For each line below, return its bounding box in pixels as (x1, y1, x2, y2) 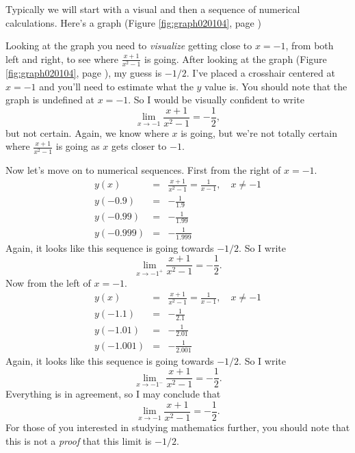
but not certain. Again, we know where (5, 125, 169, 140)
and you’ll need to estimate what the (39, 79, 194, 93)
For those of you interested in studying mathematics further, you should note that (5, 420, 350, 435)
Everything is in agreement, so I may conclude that (5, 387, 221, 401)
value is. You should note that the (205, 79, 347, 93)
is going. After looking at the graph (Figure (144, 51, 327, 66)
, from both (285, 38, 334, 53)
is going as (55, 139, 100, 153)
